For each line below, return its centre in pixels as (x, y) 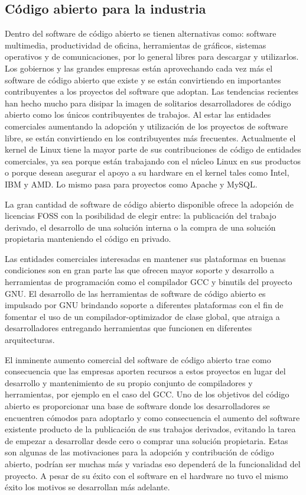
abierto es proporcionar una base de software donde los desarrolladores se (137, 406)
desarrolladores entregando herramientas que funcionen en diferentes (128, 328)
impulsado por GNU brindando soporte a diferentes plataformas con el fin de (144, 305)
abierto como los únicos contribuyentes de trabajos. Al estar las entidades (138, 114)
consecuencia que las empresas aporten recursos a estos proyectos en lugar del (145, 371)
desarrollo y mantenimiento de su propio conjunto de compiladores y (129, 382)
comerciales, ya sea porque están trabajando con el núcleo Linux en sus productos (153, 161)
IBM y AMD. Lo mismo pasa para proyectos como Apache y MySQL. (131, 184)
